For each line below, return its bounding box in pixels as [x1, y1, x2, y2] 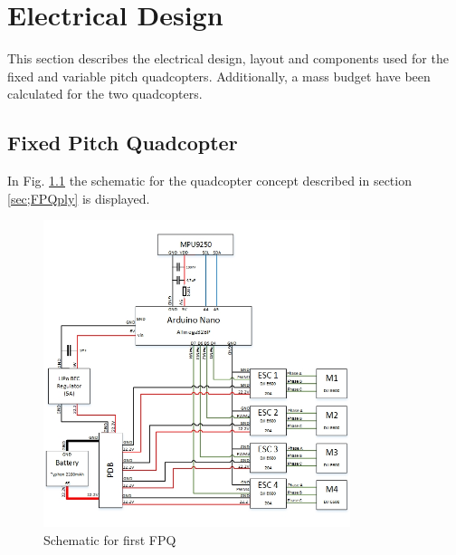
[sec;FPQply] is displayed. [7, 188, 150, 207]
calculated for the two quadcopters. [7, 84, 203, 103]
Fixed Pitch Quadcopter [7, 129, 238, 157]
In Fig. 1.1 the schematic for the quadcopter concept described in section [7, 171, 412, 190]
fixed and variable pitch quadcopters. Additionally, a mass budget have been [7, 66, 431, 85]
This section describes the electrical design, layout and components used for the [7, 49, 449, 68]
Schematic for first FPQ [43, 531, 176, 550]
